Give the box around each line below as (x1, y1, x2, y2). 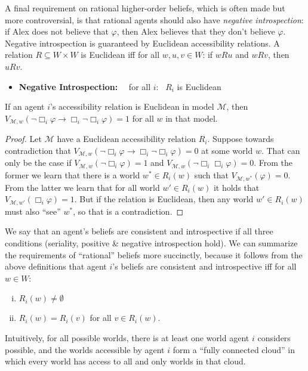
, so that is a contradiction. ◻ (73, 205, 184, 217)
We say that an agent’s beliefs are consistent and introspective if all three (5, 225, 273, 237)
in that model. (165, 112, 218, 124)
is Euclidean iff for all (81, 48, 160, 61)
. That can (261, 144, 300, 156)
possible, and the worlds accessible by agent (5, 343, 165, 355)
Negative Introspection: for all (19, 80, 151, 92)
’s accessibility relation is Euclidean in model (50, 100, 214, 113)
